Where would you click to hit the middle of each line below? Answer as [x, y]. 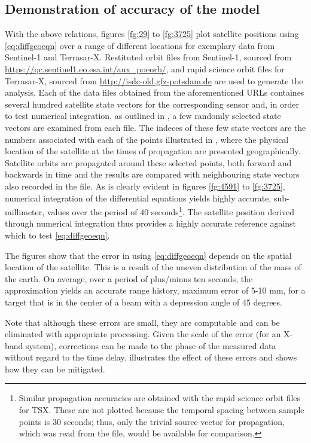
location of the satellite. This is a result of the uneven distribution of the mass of [153, 267]
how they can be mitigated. [55, 369]
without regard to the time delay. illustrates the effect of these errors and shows [151, 357]
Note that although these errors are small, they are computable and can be [142, 322]
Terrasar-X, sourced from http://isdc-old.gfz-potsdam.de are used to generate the [154, 80]
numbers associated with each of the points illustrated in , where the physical [147, 139]
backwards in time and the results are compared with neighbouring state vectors [152, 174]
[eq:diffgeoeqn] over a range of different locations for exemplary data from [140, 45]
